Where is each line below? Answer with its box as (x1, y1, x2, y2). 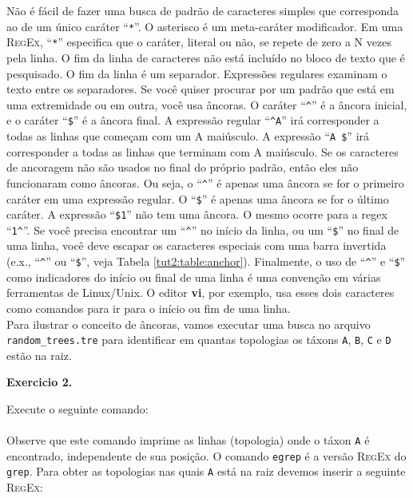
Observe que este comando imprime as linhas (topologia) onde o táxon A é (6, 432, 370, 449)
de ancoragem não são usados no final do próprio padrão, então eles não (6, 159, 359, 176)
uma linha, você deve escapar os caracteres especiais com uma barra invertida (6, 237, 387, 254)
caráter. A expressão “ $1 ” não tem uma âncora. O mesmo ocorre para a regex (6, 206, 387, 223)
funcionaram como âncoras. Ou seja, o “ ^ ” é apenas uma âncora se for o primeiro (6, 174, 404, 191)
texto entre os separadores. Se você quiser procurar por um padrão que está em (6, 81, 395, 97)
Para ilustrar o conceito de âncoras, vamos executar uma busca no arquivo (6, 315, 371, 332)
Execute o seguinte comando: (6, 400, 149, 417)
